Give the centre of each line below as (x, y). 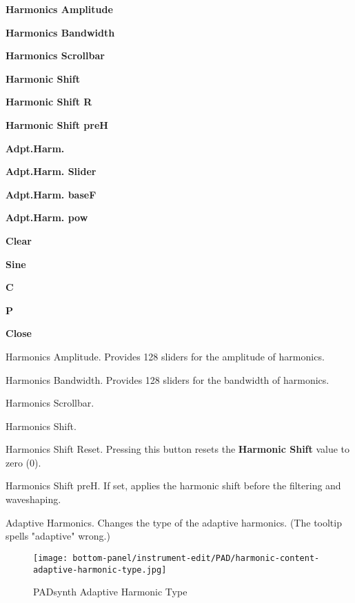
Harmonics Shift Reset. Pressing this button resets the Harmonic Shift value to (178, 449)
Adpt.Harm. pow (47, 217)
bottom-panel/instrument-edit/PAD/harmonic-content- (196, 558)
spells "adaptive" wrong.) (58, 536)
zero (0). (23, 462)
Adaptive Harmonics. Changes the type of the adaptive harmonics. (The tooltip (174, 522)
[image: (51, 558)
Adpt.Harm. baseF (51, 194)
